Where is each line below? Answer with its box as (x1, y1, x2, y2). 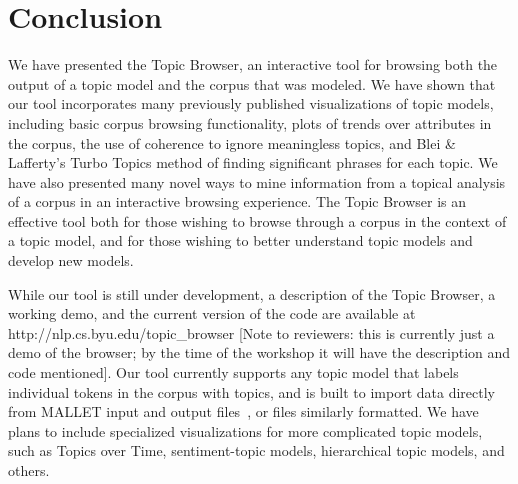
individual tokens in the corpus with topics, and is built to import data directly (8, 381, 495, 402)
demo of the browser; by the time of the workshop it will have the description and (8, 342, 511, 363)
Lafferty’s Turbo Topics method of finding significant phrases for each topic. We (8, 152, 498, 173)
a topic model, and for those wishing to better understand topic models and (8, 230, 473, 251)
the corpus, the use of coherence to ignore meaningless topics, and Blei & (8, 132, 456, 153)
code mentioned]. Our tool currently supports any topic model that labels (8, 362, 459, 383)
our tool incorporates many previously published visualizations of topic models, (8, 93, 494, 114)
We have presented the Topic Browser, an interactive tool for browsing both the (8, 54, 498, 75)
